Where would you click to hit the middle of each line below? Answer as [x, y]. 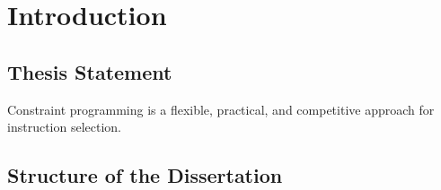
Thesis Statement [90, 71]
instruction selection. [64, 127]
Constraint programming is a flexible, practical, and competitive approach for [221, 109]
